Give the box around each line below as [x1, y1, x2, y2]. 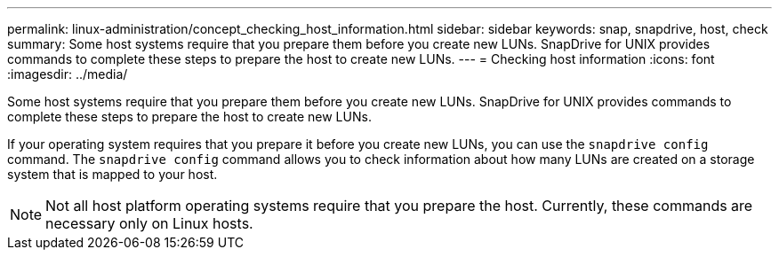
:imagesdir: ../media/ [7, 66, 128, 82]
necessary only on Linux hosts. [45, 214, 253, 232]
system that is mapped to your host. [7, 167, 218, 182]
